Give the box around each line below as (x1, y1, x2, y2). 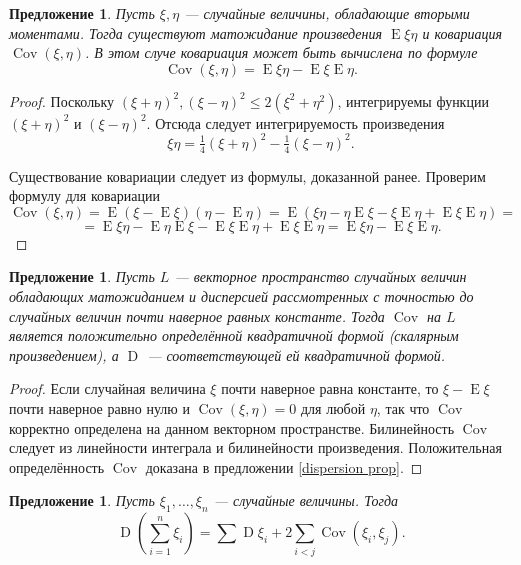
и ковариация (422, 22, 502, 43)
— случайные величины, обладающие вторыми (184, 3, 470, 23)
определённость (9, 456, 105, 477)
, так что (376, 398, 430, 419)
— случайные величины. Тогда (213, 490, 398, 511)
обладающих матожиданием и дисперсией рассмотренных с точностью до (9, 286, 474, 307)
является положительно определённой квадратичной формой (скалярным (9, 325, 459, 346)
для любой (300, 398, 366, 419)
